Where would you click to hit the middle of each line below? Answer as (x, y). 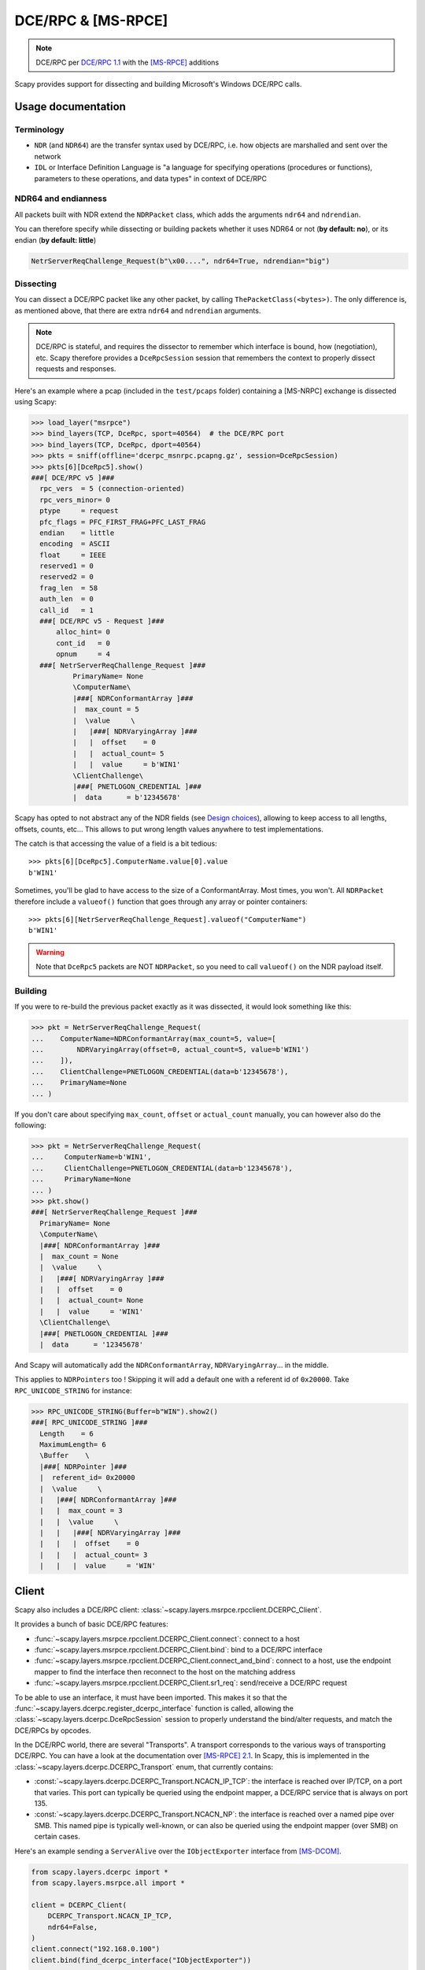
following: (30, 1125)
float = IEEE (73, 555)
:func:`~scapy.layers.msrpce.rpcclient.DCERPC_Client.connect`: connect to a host (167, 1638)
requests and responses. (76, 369)
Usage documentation (70, 107)
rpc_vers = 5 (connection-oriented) (112, 489)
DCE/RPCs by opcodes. (53, 1730)
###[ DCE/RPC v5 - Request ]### (102, 621)
